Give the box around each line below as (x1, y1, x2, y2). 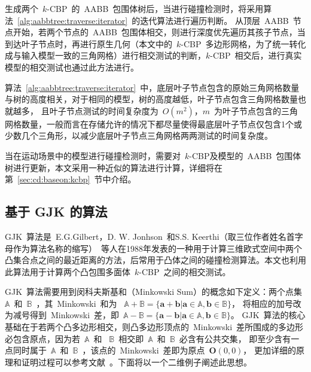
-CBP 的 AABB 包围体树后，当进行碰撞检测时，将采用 (47, 2, 264, 14)
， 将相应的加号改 (231, 297, 301, 309)
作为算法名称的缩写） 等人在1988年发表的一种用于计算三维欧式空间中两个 (13, 242, 302, 254)
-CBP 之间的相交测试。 (139, 265, 231, 278)
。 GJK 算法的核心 (230, 309, 306, 321)
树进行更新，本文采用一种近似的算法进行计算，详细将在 (5, 161, 222, 173)
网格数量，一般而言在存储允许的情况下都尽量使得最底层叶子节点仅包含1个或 (5, 117, 302, 130)
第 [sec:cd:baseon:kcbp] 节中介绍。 (5, 173, 136, 185)
